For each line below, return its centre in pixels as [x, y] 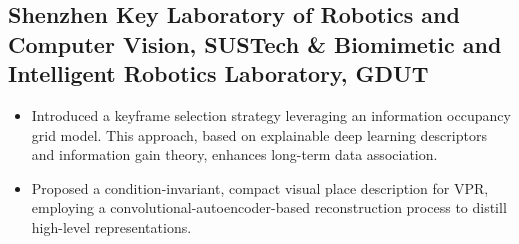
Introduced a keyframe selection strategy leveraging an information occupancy [271, 114]
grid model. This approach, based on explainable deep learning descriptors [259, 134]
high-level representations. [111, 226]
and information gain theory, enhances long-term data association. [234, 154]
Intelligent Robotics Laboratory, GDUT [218, 73]
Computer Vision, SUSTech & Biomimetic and [255, 43]
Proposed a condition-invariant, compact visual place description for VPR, [260, 187]
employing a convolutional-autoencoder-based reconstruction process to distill [269, 207]
